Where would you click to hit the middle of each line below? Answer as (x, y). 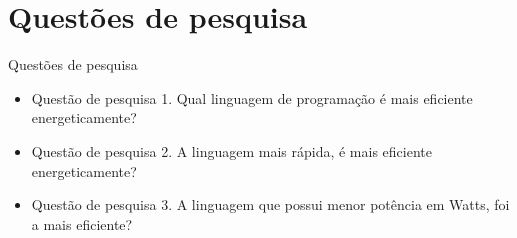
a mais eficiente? (82, 223)
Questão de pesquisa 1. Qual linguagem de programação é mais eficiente (252, 97)
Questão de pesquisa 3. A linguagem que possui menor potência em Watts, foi (270, 204)
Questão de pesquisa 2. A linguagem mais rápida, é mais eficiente (231, 150)
